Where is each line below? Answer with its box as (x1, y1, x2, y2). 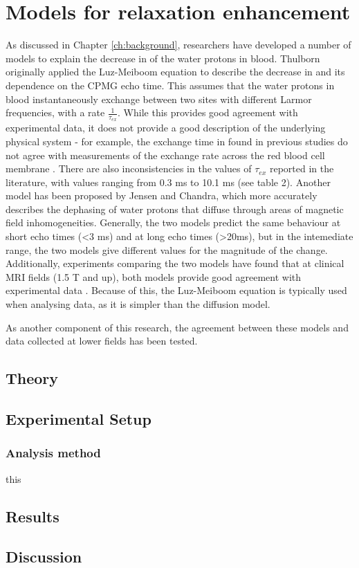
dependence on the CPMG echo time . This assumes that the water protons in (6, 77, 335, 92)
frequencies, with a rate (6, 105, 105, 120)
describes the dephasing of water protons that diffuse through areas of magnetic (6, 201, 344, 216)
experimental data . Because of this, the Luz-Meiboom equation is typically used (6, 283, 347, 297)
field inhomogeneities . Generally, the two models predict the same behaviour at (6, 215, 341, 230)
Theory (6, 367, 59, 389)
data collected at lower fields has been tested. (6, 333, 198, 348)
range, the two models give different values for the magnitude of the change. (6, 242, 328, 257)
